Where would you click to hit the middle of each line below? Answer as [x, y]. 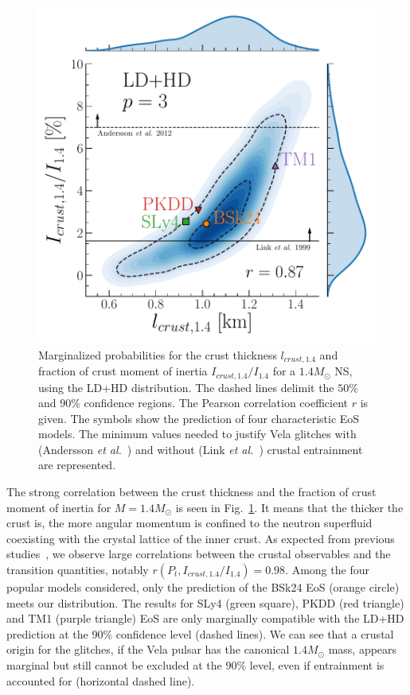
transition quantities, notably [78, 570]
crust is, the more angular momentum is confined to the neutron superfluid [189, 523]
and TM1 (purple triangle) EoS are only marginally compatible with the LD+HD [205, 618]
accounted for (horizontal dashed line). [101, 680]
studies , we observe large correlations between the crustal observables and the [199, 554]
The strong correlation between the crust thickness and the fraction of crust [191, 492]
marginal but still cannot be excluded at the [114, 665]
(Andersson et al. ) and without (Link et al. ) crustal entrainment [201, 449]
